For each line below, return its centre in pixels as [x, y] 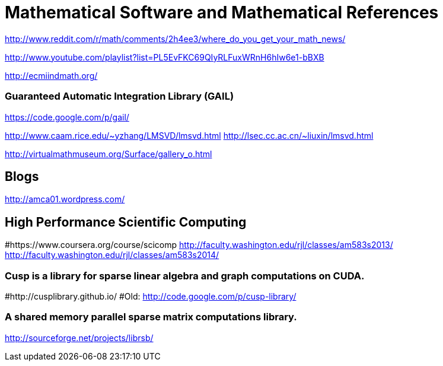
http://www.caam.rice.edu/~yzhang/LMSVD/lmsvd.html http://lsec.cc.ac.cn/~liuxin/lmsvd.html [189, 135]
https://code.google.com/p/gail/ [67, 117]
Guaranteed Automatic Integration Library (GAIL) [119, 96]
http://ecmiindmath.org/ [51, 75]
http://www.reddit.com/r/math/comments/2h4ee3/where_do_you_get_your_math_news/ [175, 39]
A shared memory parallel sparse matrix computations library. [151, 317]
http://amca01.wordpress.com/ [65, 199]
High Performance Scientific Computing [126, 222]
